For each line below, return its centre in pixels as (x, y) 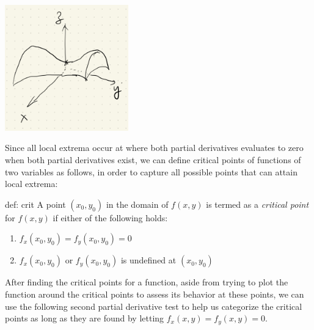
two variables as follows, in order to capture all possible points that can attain (151, 171)
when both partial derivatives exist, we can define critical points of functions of (153, 159)
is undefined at (148, 260)
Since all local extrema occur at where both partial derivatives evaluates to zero (154, 148)
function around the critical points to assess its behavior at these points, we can (155, 294)
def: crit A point (35, 204)
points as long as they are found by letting (85, 318)
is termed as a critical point (257, 204)
